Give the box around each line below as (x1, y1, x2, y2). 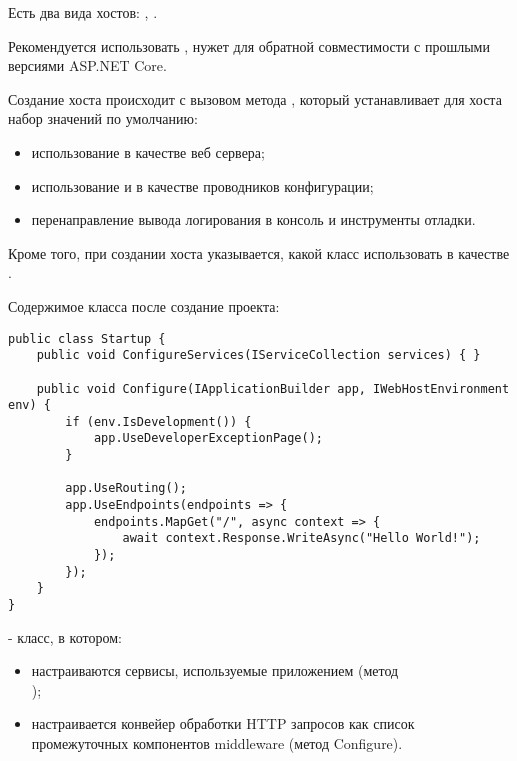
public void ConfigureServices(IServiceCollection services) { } (36, 348, 481, 363)
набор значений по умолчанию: (8, 108, 198, 129)
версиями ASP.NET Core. (8, 55, 167, 76)
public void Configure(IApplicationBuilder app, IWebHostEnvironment (36, 381, 510, 396)
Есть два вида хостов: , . (8, 2, 158, 22)
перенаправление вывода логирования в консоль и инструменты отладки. (31, 209, 476, 230)
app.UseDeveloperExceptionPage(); (93, 431, 323, 446)
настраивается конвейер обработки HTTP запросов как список (31, 713, 415, 734)
